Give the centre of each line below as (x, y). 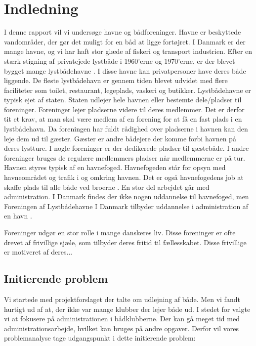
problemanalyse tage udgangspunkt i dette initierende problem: (100, 338)
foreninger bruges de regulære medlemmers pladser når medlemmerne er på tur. (125, 157)
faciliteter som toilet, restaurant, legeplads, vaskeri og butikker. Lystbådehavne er (128, 90)
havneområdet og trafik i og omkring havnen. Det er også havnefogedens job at (124, 177)
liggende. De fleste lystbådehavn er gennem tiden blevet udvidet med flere (116, 80)
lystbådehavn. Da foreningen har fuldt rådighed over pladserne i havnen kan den (126, 129)
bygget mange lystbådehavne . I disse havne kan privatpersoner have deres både (125, 70)
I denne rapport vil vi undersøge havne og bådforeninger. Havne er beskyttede (123, 32)
